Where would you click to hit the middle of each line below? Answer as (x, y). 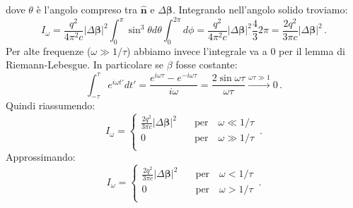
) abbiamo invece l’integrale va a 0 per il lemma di (236, 50)
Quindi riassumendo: (51, 105)
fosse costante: (207, 65)
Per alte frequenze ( (48, 50)
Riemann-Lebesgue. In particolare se (85, 65)
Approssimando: (41, 157)
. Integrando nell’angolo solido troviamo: (260, 9)
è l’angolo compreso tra (87, 9)
